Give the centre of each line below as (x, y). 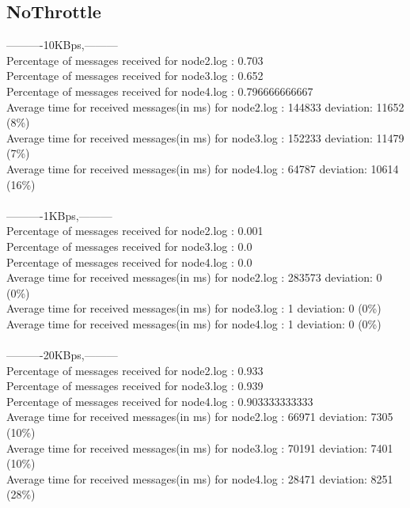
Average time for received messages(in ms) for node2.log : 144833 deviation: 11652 (205, 106)
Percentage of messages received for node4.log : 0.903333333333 (160, 401)
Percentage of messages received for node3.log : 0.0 (129, 246)
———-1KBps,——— (59, 215)
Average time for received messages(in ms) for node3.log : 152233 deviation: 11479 (205, 137)
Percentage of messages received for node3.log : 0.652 (135, 76)
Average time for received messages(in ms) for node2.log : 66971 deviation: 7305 (200, 417)
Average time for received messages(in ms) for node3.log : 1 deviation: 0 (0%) (194, 308)
